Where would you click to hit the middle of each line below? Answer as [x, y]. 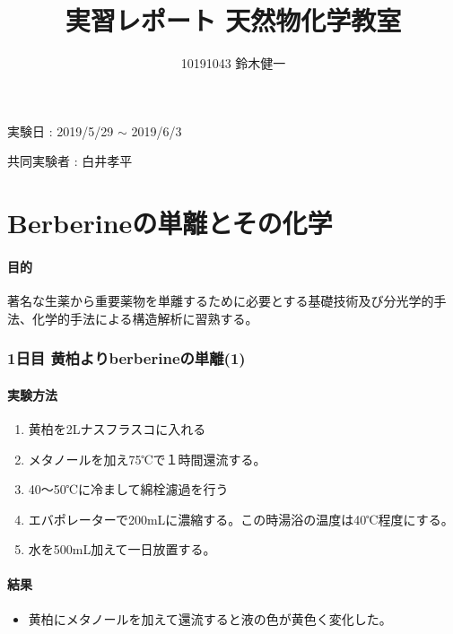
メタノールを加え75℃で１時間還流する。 [147, 459]
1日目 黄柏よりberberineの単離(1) [126, 358]
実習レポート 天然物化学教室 [233, 20]
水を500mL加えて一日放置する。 [122, 549]
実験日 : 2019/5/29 [61, 130]
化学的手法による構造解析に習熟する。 [145, 318]
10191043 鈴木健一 [233, 63]
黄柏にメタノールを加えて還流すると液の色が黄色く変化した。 [210, 618]
